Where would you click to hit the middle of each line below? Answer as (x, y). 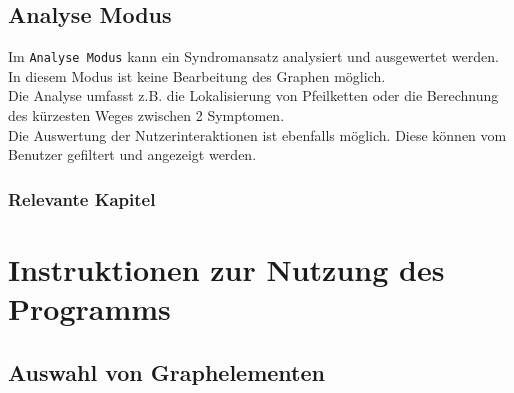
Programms (89, 308)
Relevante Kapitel (82, 198)
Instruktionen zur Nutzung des (226, 268)
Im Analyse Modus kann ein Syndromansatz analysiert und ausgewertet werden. (253, 56)
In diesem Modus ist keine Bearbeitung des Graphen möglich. (197, 75)
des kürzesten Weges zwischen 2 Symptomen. (146, 115)
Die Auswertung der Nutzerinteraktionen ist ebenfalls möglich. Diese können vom (257, 134)
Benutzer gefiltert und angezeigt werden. (132, 154)
